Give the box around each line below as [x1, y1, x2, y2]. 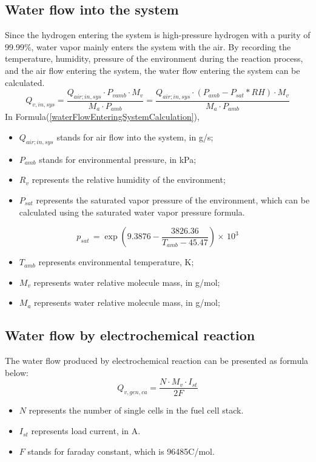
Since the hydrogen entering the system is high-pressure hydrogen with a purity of [5, 28, 311, 41]
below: [5, 366, 29, 378]
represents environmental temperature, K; [38, 256, 194, 268]
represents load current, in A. [31, 424, 141, 437]
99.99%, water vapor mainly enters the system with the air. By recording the [5, 40, 291, 53]
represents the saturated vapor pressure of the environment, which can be [36, 194, 310, 206]
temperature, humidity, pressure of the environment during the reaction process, [5, 52, 303, 65]
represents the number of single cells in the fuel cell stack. [29, 404, 244, 417]
